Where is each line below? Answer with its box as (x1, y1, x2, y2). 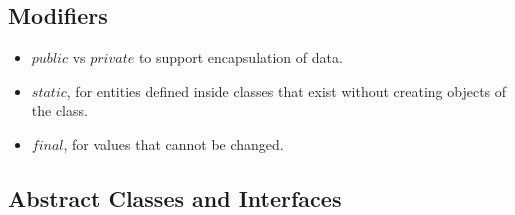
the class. (31, 100, 88, 121)
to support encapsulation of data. (138, 47, 343, 68)
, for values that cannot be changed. (63, 133, 284, 154)
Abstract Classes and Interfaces (8, 182, 342, 213)
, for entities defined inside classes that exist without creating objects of (66, 80, 507, 101)
